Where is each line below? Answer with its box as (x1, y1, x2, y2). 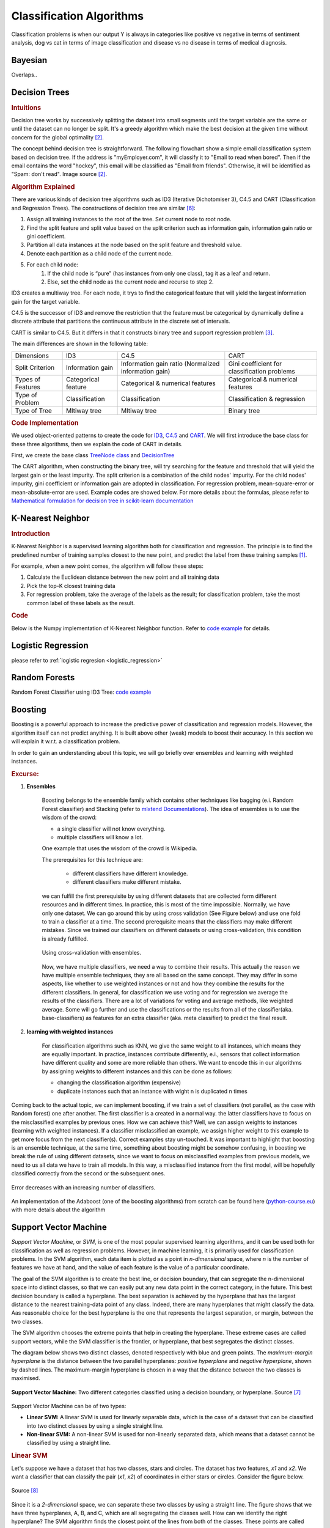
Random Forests (11, 672, 75, 683)
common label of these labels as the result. (26, 599, 135, 606)
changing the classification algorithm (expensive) (57, 1079, 182, 1086)
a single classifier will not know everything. (57, 825, 166, 832)
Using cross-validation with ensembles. (42, 949, 142, 957)
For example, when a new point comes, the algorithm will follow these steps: (11, 562, 204, 570)
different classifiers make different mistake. (72, 878, 182, 886)
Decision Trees (11, 87, 70, 97)
